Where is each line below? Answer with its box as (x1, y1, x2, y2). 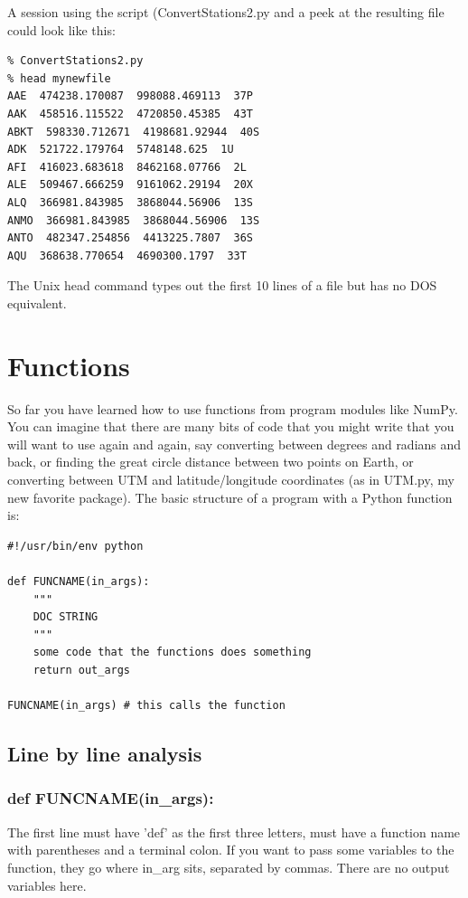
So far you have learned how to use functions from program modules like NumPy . (7, 399, 458, 418)
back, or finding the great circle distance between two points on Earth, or (7, 452, 414, 471)
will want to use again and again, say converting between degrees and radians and (7, 434, 462, 453)
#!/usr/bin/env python (7, 539, 144, 553)
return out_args (33, 663, 131, 676)
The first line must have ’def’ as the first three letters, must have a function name (7, 822, 461, 841)
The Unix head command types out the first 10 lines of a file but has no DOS (7, 276, 437, 295)
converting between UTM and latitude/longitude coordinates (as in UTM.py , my (7, 470, 454, 488)
